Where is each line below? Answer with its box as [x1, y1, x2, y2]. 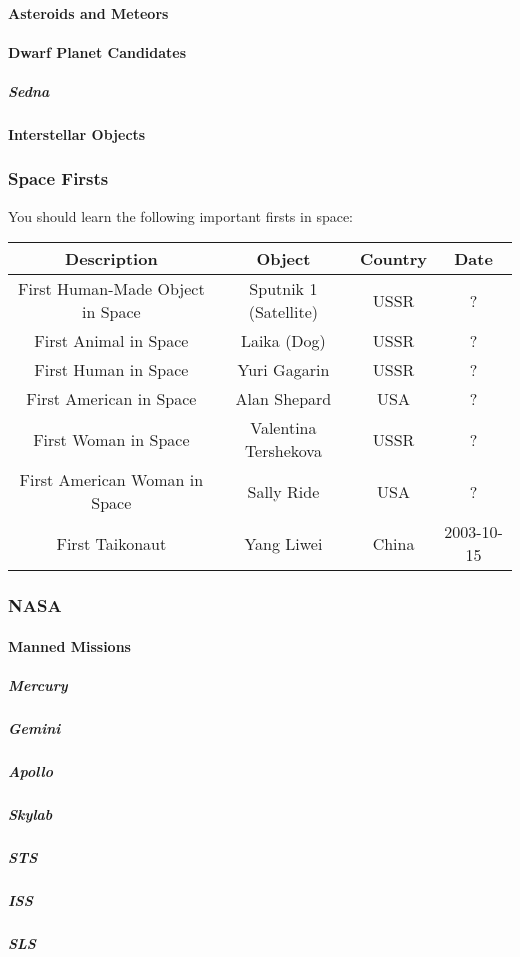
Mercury [8, 674, 68, 695]
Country [360, 247, 427, 271]
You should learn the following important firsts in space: [8, 205, 354, 226]
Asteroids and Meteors [8, 2, 169, 23]
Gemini [8, 717, 61, 738]
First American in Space [26, 387, 197, 411]
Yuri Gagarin [237, 358, 330, 382]
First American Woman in [19, 468, 204, 492]
